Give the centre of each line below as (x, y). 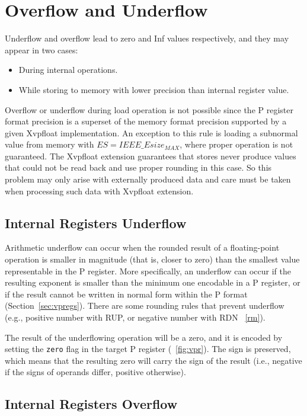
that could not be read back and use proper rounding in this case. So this (138, 167)
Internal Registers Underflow (96, 223)
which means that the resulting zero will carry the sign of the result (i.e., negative (153, 360)
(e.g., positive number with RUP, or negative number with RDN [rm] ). (135, 317)
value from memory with (49, 144)
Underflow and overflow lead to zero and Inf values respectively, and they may (147, 38)
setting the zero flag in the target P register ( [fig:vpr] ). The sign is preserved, (148, 349)
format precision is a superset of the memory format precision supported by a (146, 121)
